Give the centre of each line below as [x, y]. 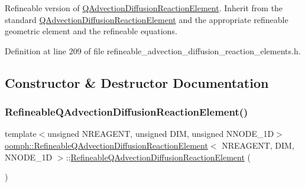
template [21, 134]
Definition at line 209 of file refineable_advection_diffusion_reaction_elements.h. [153, 50]
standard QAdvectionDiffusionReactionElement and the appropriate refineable [147, 19]
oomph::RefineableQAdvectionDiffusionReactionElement [106, 145]
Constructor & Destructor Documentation [137, 82]
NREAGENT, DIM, [258, 145]
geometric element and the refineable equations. [91, 31]
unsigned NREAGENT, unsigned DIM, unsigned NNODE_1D [161, 134]
